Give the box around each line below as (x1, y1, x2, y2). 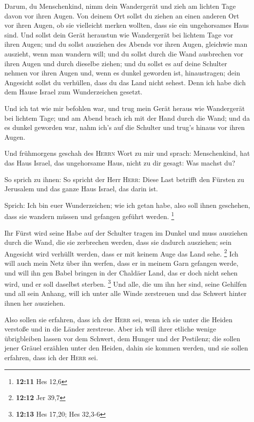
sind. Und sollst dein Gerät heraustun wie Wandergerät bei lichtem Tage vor (4, 29, 234, 39)
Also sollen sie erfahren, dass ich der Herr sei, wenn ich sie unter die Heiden (4, 314, 233, 324)
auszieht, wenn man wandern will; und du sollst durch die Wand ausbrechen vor (4, 48, 244, 58)
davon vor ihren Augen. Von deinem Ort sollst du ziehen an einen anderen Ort (4, 10, 239, 20)
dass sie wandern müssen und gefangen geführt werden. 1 (4, 210, 175, 221)
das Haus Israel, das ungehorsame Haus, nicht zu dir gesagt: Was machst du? (4, 157, 235, 167)
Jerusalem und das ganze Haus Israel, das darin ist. (4, 183, 158, 194)
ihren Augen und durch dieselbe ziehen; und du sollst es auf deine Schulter (4, 58, 227, 68)
